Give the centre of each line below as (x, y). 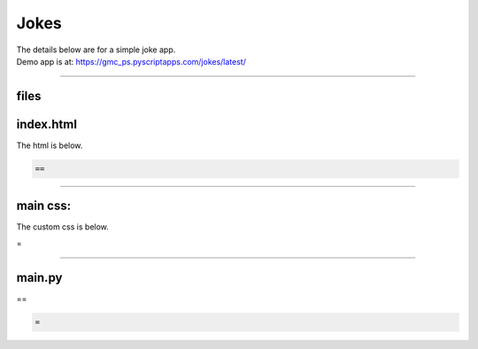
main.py (39, 278)
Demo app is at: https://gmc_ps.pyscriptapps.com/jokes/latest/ (131, 61)
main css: (43, 206)
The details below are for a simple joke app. (96, 50)
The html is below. (50, 145)
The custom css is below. (63, 227)
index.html (46, 124)
